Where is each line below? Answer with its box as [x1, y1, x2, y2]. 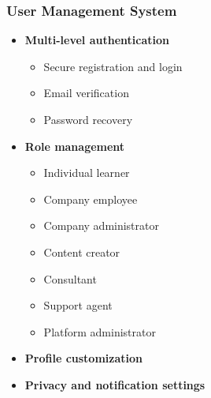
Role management [24, 137, 125, 154]
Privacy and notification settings [24, 376, 205, 392]
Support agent [43, 297, 113, 314]
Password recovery [43, 111, 133, 127]
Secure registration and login [43, 58, 183, 74]
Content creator [43, 243, 120, 260]
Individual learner [43, 164, 130, 181]
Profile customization [24, 350, 143, 366]
